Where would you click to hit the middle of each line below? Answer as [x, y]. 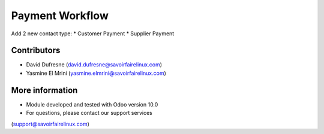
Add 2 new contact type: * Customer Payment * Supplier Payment [93, 33]
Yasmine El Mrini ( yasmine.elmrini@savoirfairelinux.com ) [96, 73]
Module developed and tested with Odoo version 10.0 [92, 104]
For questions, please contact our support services [89, 113]
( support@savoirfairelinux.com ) [50, 124]
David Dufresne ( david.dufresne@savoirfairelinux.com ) [94, 65]
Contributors [36, 51]
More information [44, 90]
